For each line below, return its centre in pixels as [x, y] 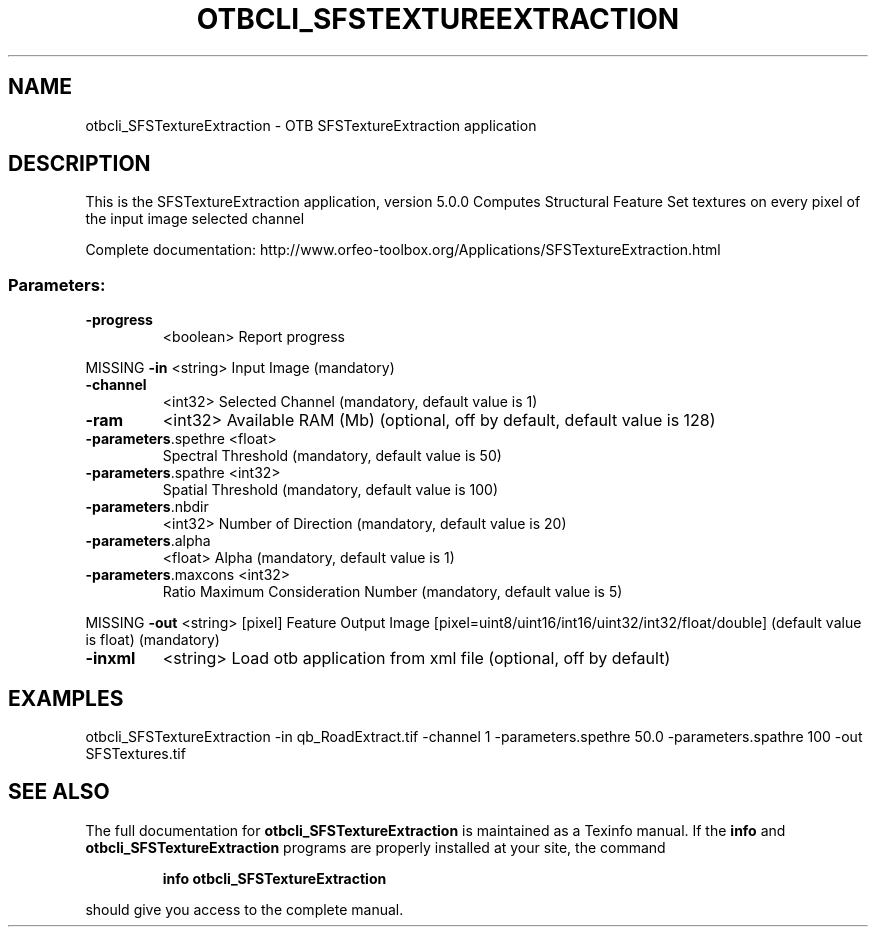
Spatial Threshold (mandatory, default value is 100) [330, 490]
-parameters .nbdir [147, 507]
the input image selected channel [195, 219]
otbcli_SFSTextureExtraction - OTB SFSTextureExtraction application [311, 125]
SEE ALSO [59, 792]
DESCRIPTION [79, 164]
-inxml [110, 658]
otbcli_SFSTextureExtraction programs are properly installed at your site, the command [375, 847]
